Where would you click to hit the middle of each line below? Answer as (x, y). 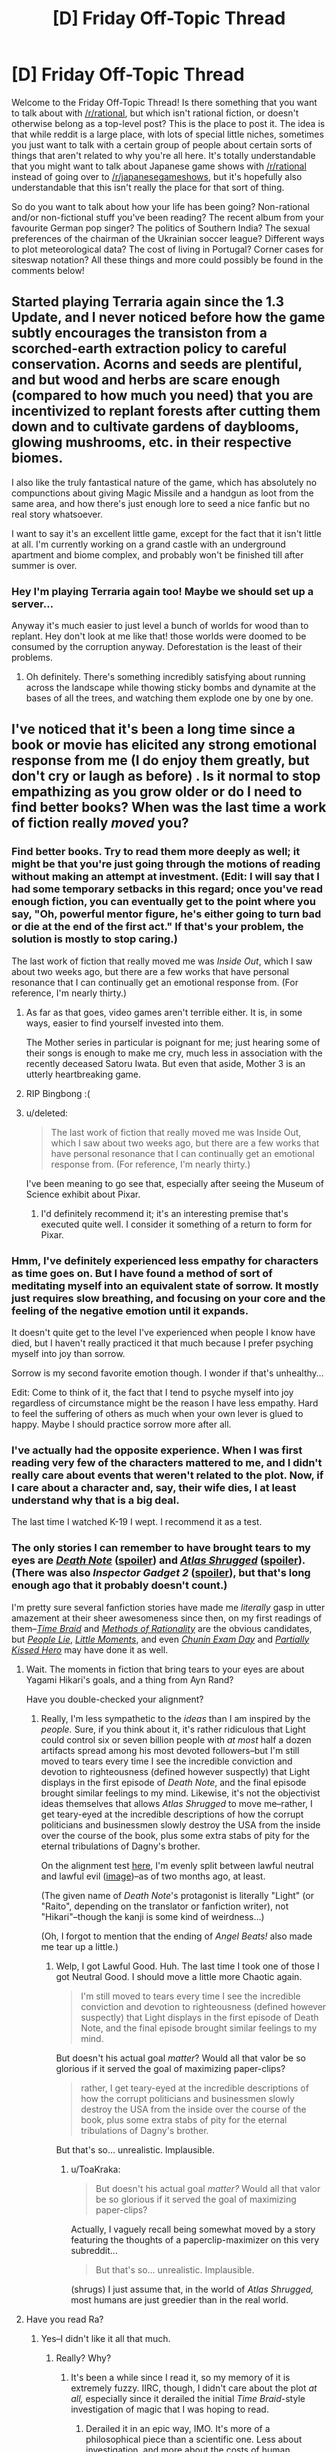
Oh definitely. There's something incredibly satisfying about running (165, 677)
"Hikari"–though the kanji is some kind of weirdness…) (152, 1916)
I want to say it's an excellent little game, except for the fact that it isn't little (166, 533)
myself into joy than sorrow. (68, 1354)
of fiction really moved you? (100, 823)
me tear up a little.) (79, 1946)
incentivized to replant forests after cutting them (166, 411)
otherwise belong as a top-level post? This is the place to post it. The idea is (168, 123)
